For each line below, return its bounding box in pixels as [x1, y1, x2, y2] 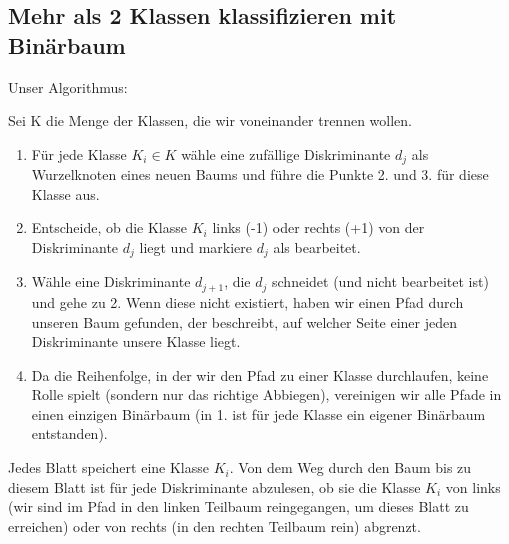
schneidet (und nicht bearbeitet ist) [272, 271, 489, 292]
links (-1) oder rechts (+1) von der [212, 217, 425, 238]
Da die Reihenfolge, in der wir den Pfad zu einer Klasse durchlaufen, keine [31, 364, 489, 385]
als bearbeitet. [273, 237, 361, 258]
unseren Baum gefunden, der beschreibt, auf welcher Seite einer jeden [31, 311, 458, 332]
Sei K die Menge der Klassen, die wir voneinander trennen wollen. [8, 110, 412, 131]
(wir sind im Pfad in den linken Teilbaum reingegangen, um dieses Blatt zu [8, 496, 469, 517]
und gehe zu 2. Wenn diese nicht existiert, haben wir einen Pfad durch [31, 291, 464, 312]
